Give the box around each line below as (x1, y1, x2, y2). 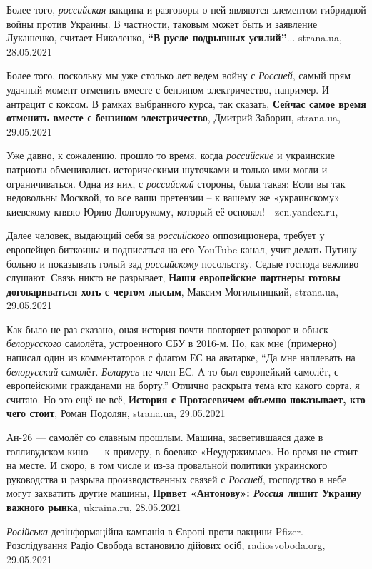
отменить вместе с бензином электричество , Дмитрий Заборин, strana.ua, (6, 110, 341, 125)
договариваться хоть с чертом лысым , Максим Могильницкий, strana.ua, (6, 283, 339, 298)
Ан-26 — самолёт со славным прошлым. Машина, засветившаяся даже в (6, 430, 323, 445)
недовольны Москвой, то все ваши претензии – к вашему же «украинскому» (6, 190, 340, 205)
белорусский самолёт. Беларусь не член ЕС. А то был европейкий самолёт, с (6, 363, 339, 378)
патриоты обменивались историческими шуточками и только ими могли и (6, 161, 328, 176)
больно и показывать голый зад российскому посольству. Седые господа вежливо (6, 256, 359, 271)
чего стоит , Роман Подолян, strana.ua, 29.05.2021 (6, 406, 226, 421)
